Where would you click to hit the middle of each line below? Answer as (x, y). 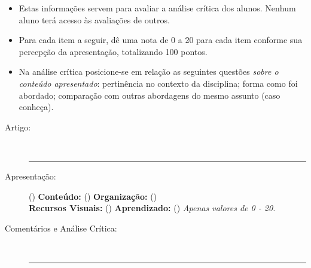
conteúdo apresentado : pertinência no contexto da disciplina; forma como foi (158, 83)
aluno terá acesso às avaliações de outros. (94, 19)
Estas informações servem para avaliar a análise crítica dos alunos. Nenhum (157, 8)
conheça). (36, 107)
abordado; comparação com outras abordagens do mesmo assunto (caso (150, 95)
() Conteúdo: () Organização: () (93, 196)
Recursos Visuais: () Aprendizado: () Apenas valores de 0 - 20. (152, 208)
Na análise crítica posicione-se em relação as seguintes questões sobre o (149, 71)
